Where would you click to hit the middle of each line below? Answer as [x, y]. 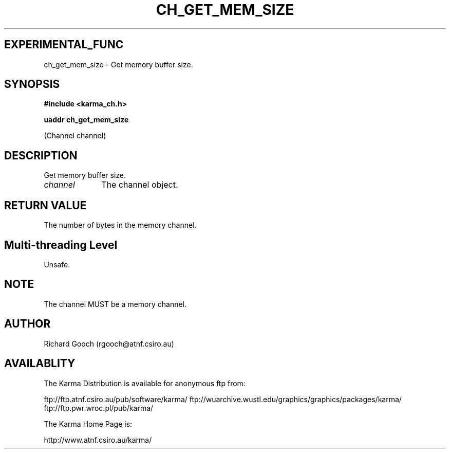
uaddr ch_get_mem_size [86, 120]
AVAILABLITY [40, 364]
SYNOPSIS [32, 84]
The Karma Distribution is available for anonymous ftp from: [145, 383]
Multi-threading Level [61, 245]
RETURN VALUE [45, 205]
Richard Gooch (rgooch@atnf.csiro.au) [109, 343]
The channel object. [140, 185]
